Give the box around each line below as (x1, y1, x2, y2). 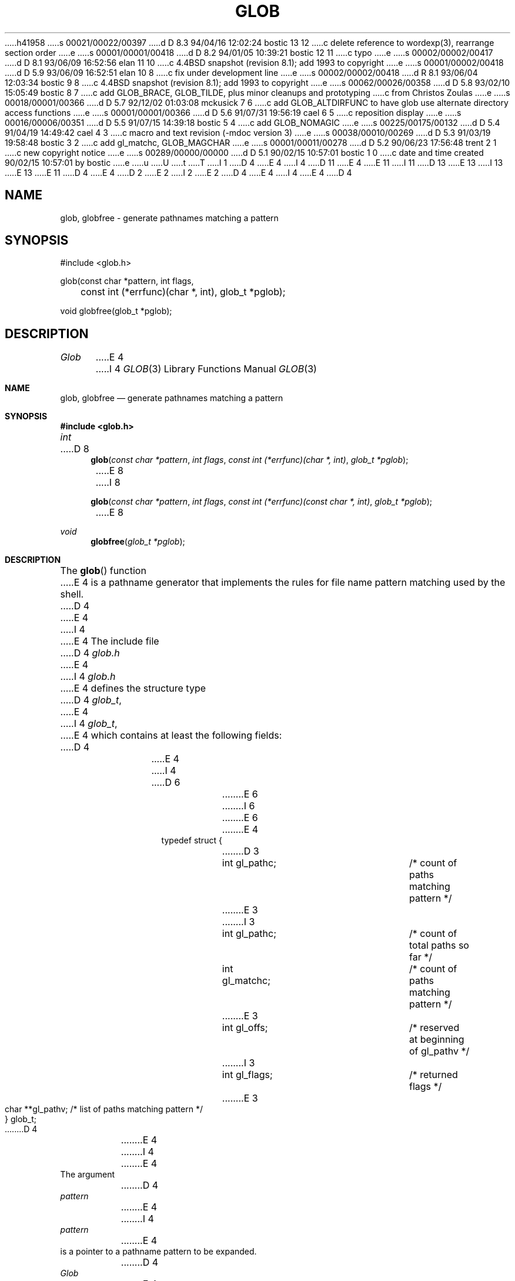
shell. (60, 588, 84, 601)
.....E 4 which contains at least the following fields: (60, 729, 282, 742)
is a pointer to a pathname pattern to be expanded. (60, 1246, 257, 1257)
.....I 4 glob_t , (60, 718, 118, 730)
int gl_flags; (222, 1069, 273, 1081)
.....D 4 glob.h (60, 647, 120, 659)
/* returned (409, 1069, 458, 1081)
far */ (409, 951, 432, 963)
